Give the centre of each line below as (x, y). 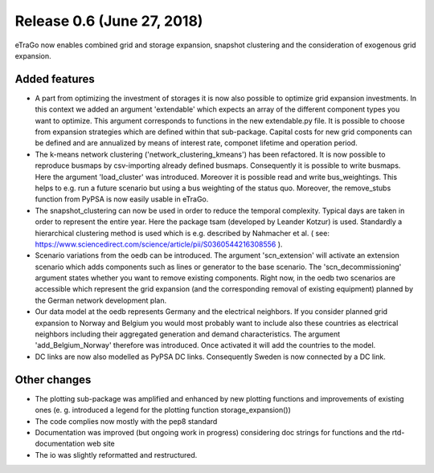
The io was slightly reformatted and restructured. (116, 455)
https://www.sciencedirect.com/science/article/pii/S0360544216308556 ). (159, 244)
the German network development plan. (101, 300)
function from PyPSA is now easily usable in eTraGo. (122, 199)
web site (101, 444)
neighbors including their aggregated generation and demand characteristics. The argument (188, 334)
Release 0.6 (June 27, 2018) (109, 21)
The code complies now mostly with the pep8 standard (126, 421)
